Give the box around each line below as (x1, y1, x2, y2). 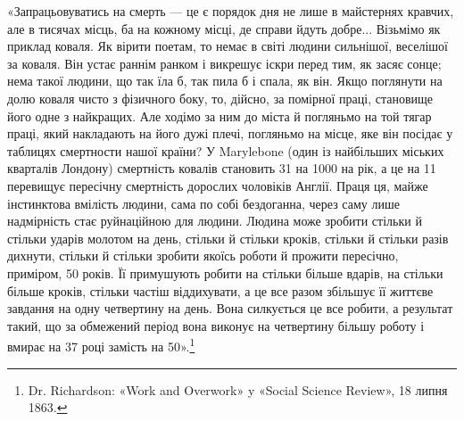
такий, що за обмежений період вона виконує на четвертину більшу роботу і (7, 316, 425, 334)
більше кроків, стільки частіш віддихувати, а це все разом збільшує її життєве (7, 281, 434, 300)
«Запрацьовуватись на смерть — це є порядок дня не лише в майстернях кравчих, (7, 2, 454, 20)
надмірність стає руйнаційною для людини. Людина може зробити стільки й (7, 211, 422, 230)
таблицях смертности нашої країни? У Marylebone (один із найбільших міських (7, 141, 444, 160)
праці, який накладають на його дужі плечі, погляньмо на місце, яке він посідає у (7, 124, 453, 143)
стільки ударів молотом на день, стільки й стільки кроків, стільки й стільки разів (7, 228, 449, 247)
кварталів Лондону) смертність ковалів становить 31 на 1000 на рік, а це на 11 (7, 159, 436, 177)
